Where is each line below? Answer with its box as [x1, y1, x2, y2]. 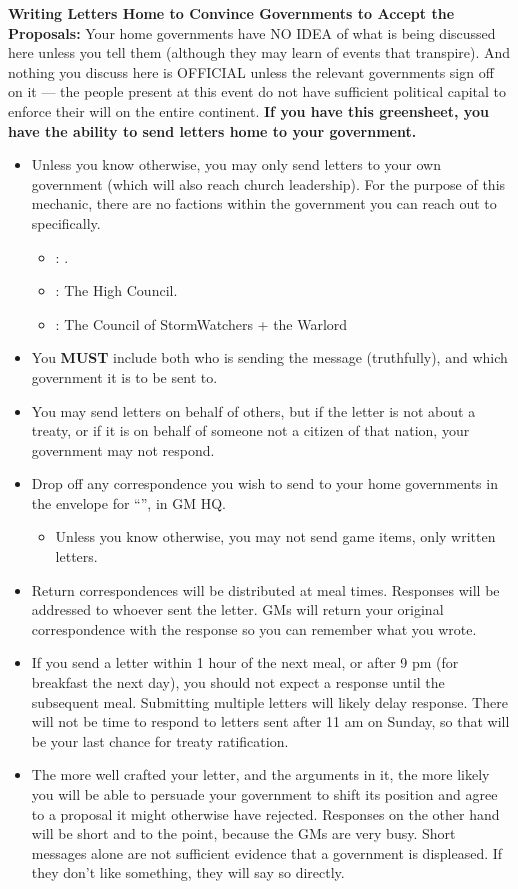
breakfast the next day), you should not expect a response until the [31, 672, 445, 693]
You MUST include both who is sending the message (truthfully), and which [31, 347, 508, 368]
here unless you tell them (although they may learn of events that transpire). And [8, 42, 511, 63]
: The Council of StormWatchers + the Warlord [55, 313, 348, 334]
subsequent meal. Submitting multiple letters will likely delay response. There [31, 691, 508, 712]
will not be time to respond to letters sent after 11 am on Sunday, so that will [31, 711, 510, 732]
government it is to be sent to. [31, 366, 218, 387]
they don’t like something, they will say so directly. [31, 862, 345, 883]
